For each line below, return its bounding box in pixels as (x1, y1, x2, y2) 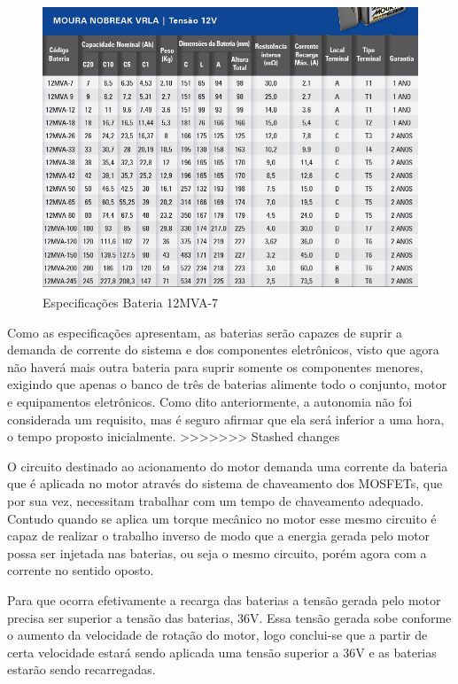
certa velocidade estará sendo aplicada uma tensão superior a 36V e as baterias (7, 642, 437, 661)
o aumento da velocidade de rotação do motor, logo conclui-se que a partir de (7, 626, 428, 644)
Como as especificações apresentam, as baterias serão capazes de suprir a (7, 323, 403, 341)
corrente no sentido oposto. (7, 561, 154, 579)
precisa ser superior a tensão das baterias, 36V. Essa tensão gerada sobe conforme (7, 608, 452, 626)
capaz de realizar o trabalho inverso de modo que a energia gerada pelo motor (7, 526, 431, 545)
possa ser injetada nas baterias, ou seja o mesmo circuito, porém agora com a (7, 543, 427, 562)
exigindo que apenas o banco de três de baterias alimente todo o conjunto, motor (7, 375, 447, 393)
